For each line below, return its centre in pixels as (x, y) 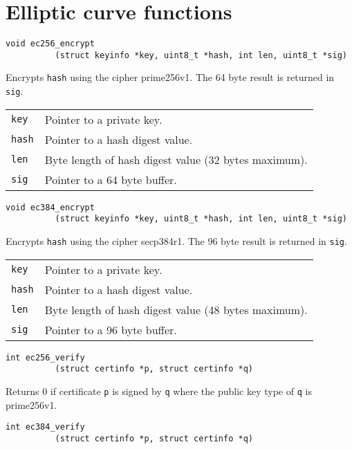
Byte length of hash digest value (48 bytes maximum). (176, 309)
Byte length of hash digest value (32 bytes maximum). (176, 159)
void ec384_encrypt (50, 207)
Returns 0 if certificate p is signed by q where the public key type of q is (159, 391)
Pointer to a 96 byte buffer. (111, 329)
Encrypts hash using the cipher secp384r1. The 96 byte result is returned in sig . (176, 241)
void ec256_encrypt (50, 44)
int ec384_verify (45, 427)
